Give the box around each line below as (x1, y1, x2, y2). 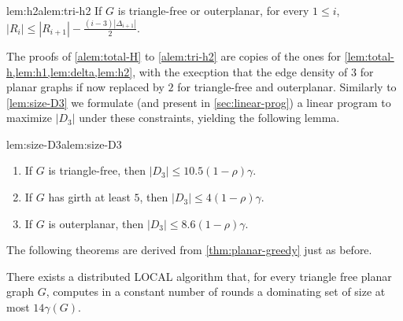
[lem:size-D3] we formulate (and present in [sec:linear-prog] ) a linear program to (6, 94, 391, 110)
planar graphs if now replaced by (6, 79, 165, 95)
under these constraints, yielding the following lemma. (79, 109, 340, 126)
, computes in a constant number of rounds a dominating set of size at (46, 283, 386, 300)
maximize (6, 109, 52, 126)
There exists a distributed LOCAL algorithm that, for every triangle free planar (6, 267, 392, 284)
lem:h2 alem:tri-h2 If (6, 2, 102, 18)
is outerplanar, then (48, 215, 144, 231)
